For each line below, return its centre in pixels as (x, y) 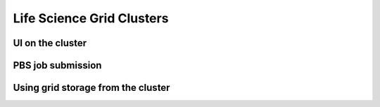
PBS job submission (57, 65)
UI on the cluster (50, 43)
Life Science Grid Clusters (91, 18)
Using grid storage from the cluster (91, 88)
